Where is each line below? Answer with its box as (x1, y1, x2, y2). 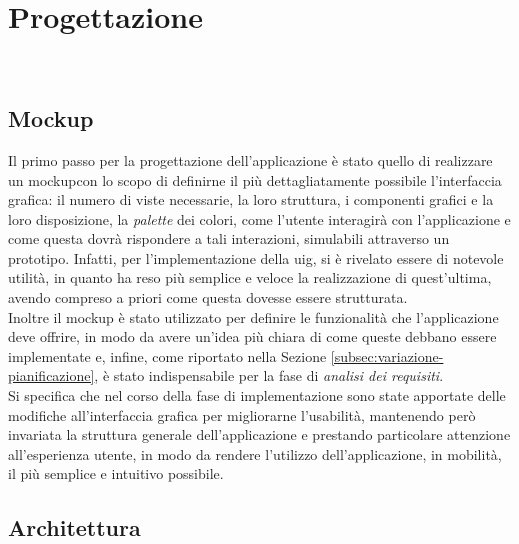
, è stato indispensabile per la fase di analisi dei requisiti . (94, 365, 444, 386)
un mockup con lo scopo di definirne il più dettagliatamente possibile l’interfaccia (8, 169, 502, 190)
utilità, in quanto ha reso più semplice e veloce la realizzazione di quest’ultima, (8, 267, 492, 288)
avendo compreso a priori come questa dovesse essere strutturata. (8, 287, 408, 308)
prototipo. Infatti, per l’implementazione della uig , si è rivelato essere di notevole (8, 247, 504, 268)
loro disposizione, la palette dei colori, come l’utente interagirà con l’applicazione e (8, 208, 511, 229)
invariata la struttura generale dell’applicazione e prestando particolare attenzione (8, 424, 511, 445)
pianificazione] (8, 365, 95, 386)
